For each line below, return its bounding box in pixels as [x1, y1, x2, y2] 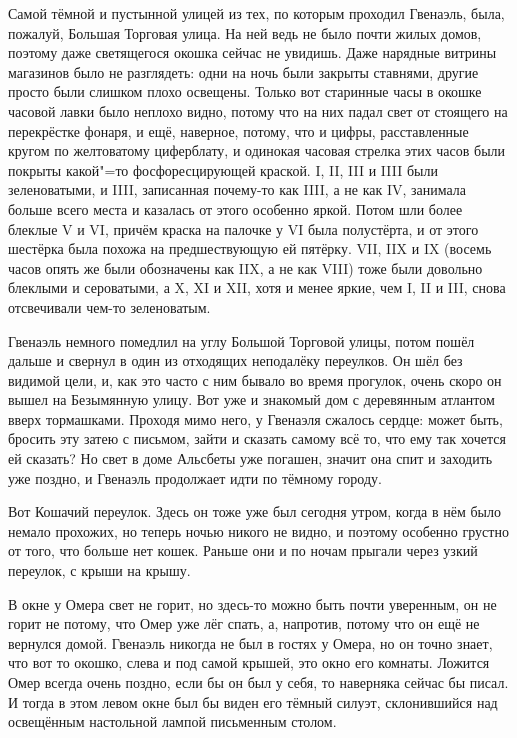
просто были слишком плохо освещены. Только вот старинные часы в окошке [8, 81, 482, 102]
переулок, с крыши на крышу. [8, 560, 191, 581]
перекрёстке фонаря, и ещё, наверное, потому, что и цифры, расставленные [8, 120, 469, 141]
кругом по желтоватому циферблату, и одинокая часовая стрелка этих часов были [8, 140, 506, 161]
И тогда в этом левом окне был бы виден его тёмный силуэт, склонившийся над [8, 691, 498, 712]
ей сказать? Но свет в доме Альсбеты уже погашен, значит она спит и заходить [8, 448, 493, 469]
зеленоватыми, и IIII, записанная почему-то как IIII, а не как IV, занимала [8, 179, 467, 200]
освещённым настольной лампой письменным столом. [8, 711, 337, 732]
